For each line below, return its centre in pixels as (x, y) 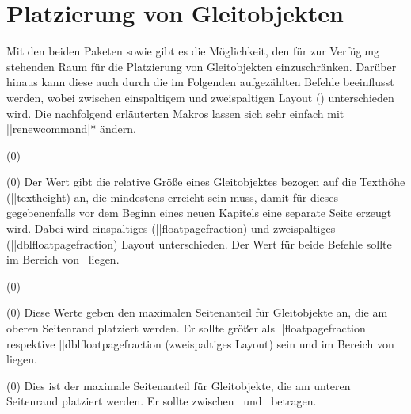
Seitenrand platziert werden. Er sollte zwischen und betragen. (162, 401)
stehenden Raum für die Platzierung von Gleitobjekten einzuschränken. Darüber (202, 66)
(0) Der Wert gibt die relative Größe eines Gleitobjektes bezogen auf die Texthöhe (206, 182)
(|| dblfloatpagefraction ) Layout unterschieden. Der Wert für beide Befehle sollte (199, 243)
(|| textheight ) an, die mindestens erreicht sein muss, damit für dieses (173, 197)
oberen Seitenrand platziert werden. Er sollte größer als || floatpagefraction (186, 328)
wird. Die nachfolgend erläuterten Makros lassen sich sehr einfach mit (175, 113)
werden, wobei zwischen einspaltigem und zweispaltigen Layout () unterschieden (200, 97)
